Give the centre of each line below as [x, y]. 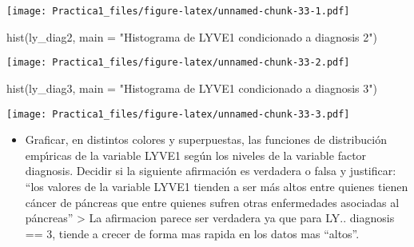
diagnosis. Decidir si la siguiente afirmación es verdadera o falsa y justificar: [211, 171]
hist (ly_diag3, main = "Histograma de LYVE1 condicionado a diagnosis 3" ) [192, 88]
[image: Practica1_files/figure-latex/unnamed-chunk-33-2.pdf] [178, 63]
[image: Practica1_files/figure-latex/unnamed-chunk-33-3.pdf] [178, 114]
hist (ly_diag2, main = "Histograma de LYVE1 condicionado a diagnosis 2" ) [192, 36]
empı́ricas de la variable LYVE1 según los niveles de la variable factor [196, 155]
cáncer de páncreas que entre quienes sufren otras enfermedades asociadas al [212, 202]
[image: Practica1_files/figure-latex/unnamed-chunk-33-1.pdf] [178, 11]
